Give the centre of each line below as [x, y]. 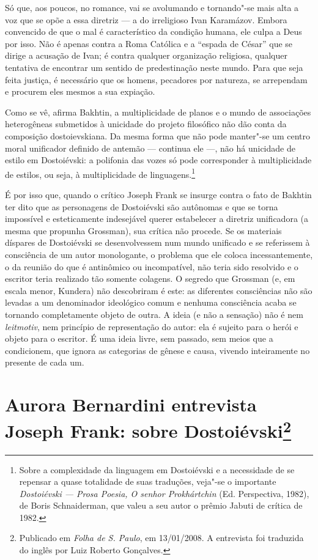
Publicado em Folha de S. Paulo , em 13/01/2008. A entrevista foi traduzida [161, 538]
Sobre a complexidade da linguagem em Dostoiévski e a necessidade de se [157, 469]
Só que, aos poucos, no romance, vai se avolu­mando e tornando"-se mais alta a [152, 7]
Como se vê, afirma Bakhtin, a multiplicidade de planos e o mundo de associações [158, 112]
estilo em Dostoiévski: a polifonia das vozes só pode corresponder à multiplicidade [158, 160]
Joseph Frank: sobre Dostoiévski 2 [148, 429]
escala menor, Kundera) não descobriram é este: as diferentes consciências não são [159, 290]
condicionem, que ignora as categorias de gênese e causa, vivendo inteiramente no [157, 350]
